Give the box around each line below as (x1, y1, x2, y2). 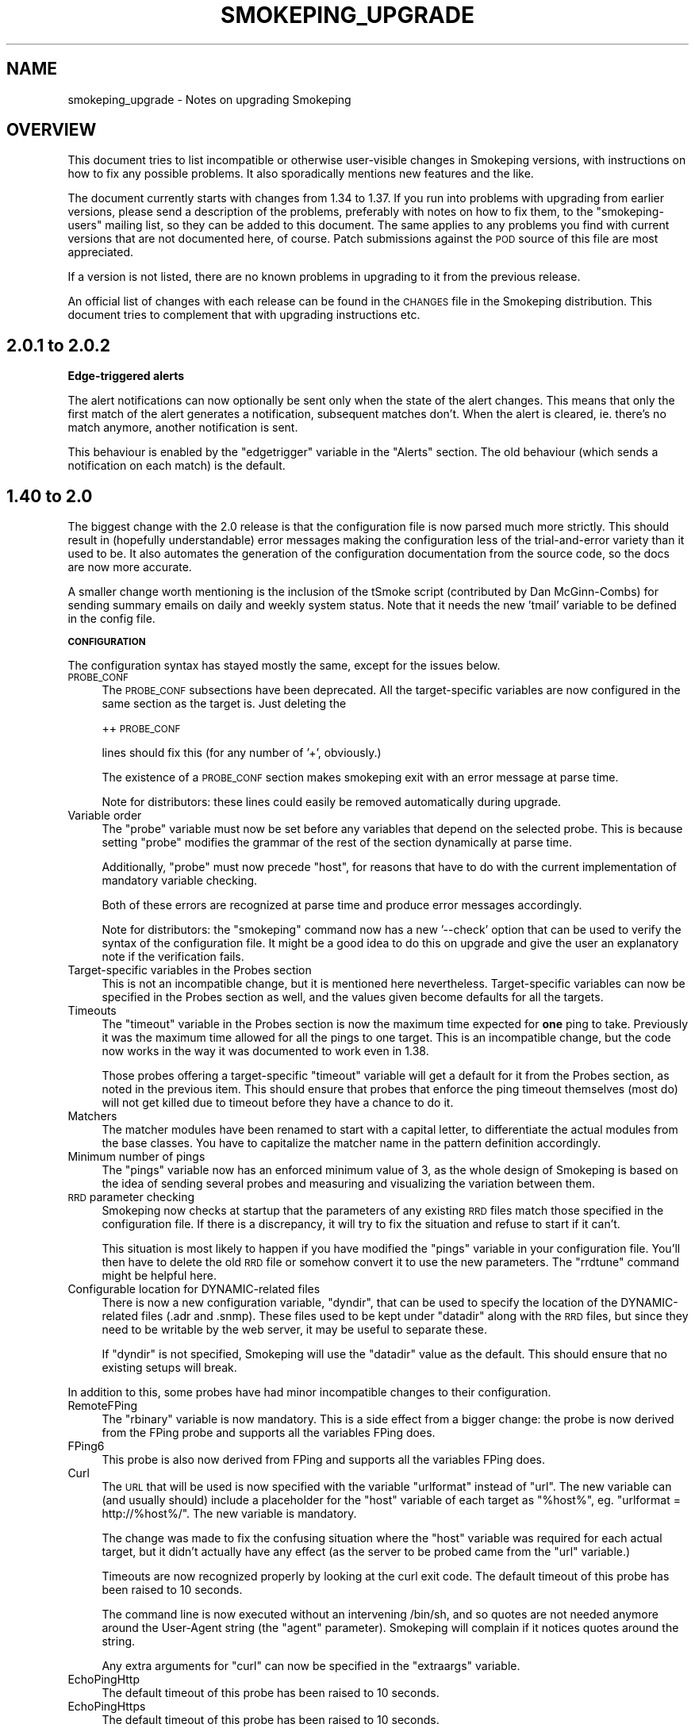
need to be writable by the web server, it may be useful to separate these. (102, 1323, 487, 1337)
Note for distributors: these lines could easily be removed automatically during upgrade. (102, 795, 562, 809)
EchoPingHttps (67, 1699, 146, 1714)
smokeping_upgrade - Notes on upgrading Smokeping (67, 92, 351, 106)
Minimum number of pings (67, 1150, 205, 1164)
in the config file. (67, 612, 156, 626)
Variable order (67, 808, 142, 823)
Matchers (67, 1109, 117, 1123)
